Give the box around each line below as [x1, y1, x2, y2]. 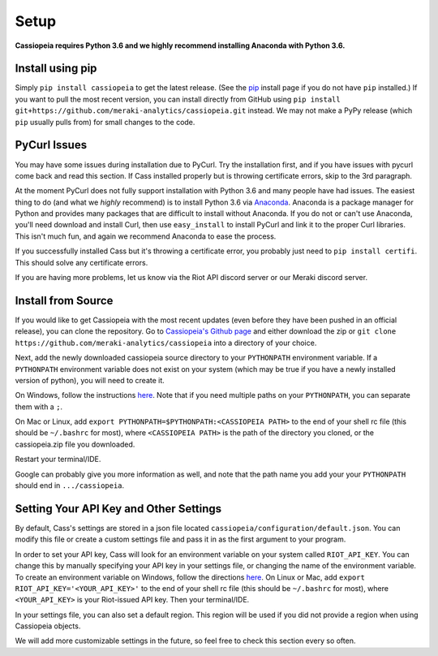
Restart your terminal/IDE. [15, 455, 101, 464]
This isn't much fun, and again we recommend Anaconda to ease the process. [15, 231, 277, 241]
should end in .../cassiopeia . [15, 481, 125, 490]
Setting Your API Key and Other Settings [15, 502, 222, 516]
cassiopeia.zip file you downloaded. [15, 439, 135, 449]
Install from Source [15, 293, 114, 308]
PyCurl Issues [15, 138, 88, 152]
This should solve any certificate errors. [15, 257, 148, 267]
